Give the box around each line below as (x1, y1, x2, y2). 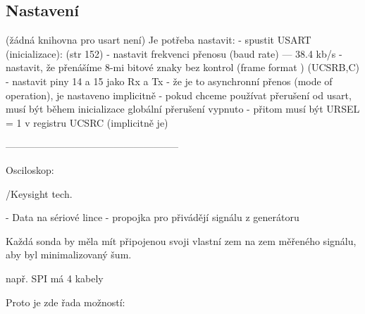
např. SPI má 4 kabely (6, 270, 104, 285)
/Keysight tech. (6, 186, 73, 201)
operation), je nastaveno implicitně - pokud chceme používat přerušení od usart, (6, 87, 352, 102)
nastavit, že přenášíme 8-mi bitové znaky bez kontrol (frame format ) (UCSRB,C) (6, 60, 359, 75)
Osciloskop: (6, 162, 54, 177)
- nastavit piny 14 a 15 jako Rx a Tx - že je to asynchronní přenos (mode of (6, 73, 333, 88)
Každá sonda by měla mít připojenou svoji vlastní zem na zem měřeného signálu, (6, 233, 357, 248)
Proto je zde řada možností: (6, 294, 125, 309)
